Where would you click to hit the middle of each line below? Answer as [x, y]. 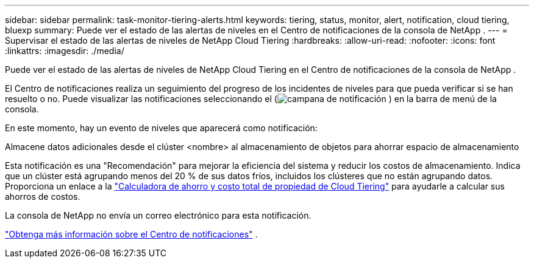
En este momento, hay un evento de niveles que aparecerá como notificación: [161, 128]
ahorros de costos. [43, 196]
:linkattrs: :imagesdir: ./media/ [65, 51]
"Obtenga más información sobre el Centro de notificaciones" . [131, 234]
